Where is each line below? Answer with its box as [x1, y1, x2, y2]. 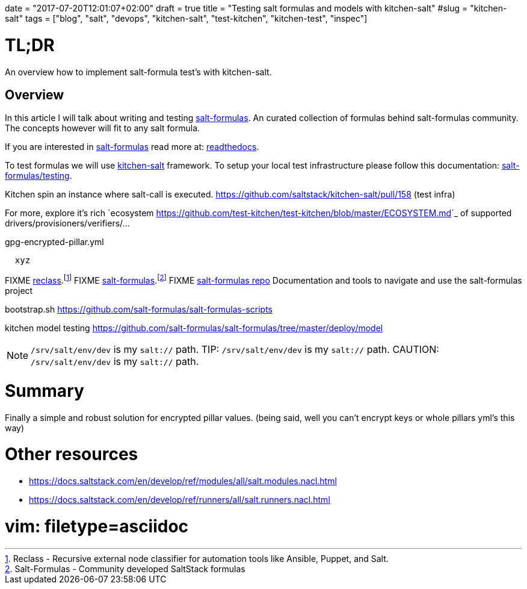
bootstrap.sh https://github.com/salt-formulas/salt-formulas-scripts [5, 304, 273, 314]
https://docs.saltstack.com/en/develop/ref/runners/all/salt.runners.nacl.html [29, 494, 330, 505]
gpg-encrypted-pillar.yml [5, 237, 104, 248]
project [5, 285, 33, 296]
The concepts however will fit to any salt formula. [5, 123, 200, 134]
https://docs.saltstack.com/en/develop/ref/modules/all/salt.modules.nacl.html [29, 476, 337, 486]
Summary [5, 380, 84, 401]
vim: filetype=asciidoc [5, 516, 189, 537]
